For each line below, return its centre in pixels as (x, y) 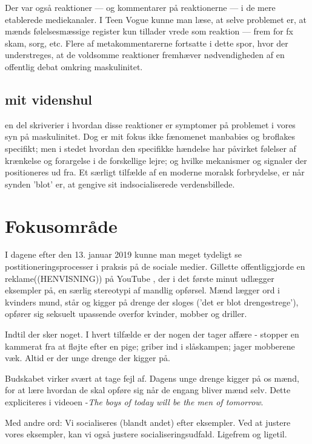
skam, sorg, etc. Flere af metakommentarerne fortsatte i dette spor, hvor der (147, 43)
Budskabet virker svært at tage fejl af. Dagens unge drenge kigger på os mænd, (152, 378)
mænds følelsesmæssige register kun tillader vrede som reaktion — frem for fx (149, 31)
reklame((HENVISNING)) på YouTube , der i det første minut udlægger (140, 278)
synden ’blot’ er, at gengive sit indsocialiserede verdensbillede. (120, 184)
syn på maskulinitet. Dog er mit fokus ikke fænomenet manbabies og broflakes (150, 136)
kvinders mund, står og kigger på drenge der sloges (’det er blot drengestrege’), (152, 302)
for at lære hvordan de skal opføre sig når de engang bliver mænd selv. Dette (148, 390)
